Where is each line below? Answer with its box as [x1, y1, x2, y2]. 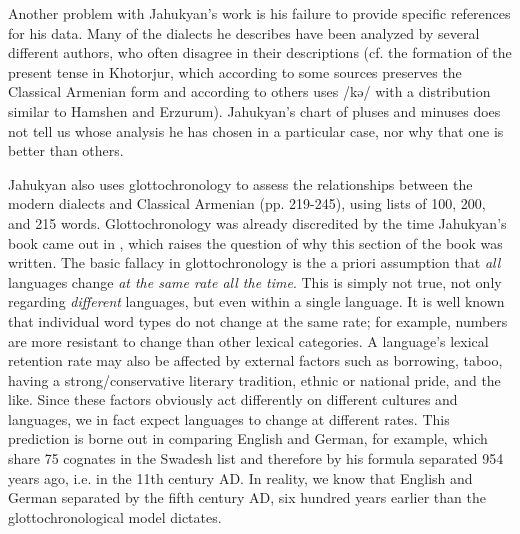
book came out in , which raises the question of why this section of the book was [8, 232, 503, 253]
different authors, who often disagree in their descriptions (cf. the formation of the [8, 42, 512, 63]
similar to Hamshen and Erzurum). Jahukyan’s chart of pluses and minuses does [8, 100, 501, 121]
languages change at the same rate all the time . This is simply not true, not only [8, 271, 502, 292]
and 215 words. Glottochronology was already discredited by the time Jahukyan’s [8, 212, 507, 233]
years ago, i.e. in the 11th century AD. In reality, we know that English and [8, 467, 473, 488]
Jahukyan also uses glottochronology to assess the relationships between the [8, 173, 473, 194]
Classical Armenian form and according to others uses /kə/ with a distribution [8, 81, 491, 102]
